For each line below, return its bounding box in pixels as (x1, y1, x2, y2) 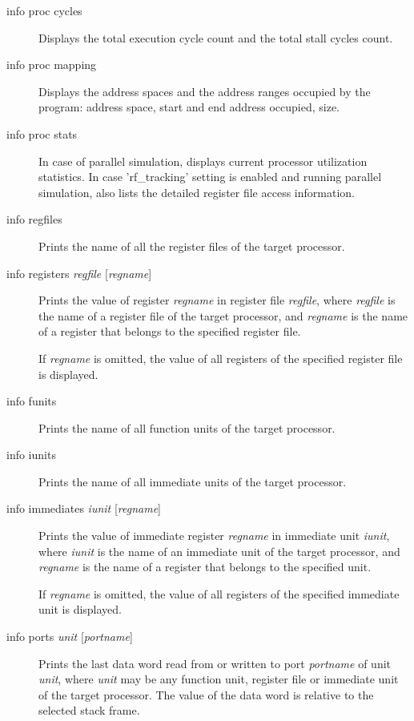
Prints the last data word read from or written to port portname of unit (38, 655, 392, 671)
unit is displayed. (38, 601, 123, 618)
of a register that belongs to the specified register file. (38, 323, 301, 340)
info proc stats (6, 125, 78, 142)
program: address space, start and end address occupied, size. (38, 99, 340, 115)
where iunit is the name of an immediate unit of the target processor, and (38, 542, 400, 559)
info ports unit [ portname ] (6, 628, 133, 645)
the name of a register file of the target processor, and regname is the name (38, 307, 408, 324)
